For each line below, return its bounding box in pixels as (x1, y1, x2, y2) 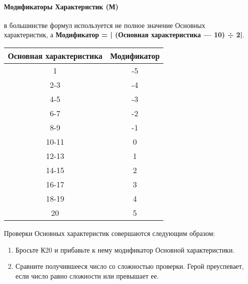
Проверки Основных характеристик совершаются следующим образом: (4, 228, 215, 238)
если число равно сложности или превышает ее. (15, 270, 159, 281)
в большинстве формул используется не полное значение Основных (4, 20, 205, 30)
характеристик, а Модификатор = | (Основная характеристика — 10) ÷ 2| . (4, 29, 245, 40)
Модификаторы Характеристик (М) (4, 1, 119, 11)
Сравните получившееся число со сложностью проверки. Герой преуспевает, (15, 261, 244, 271)
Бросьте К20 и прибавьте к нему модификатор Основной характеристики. (15, 244, 235, 255)
